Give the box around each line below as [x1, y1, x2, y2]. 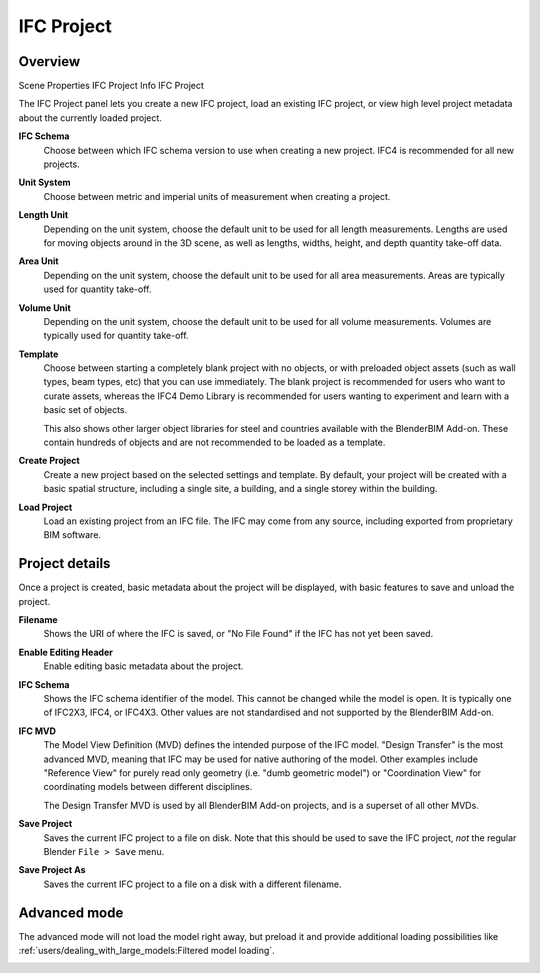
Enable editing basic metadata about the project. [43, 660, 244, 672]
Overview [18, 53, 81, 70]
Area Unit [18, 255, 59, 267]
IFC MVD [18, 725, 57, 737]
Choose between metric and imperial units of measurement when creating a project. [43, 190, 391, 202]
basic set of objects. [43, 404, 128, 416]
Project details [18, 555, 111, 572]
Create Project [18, 455, 80, 467]
